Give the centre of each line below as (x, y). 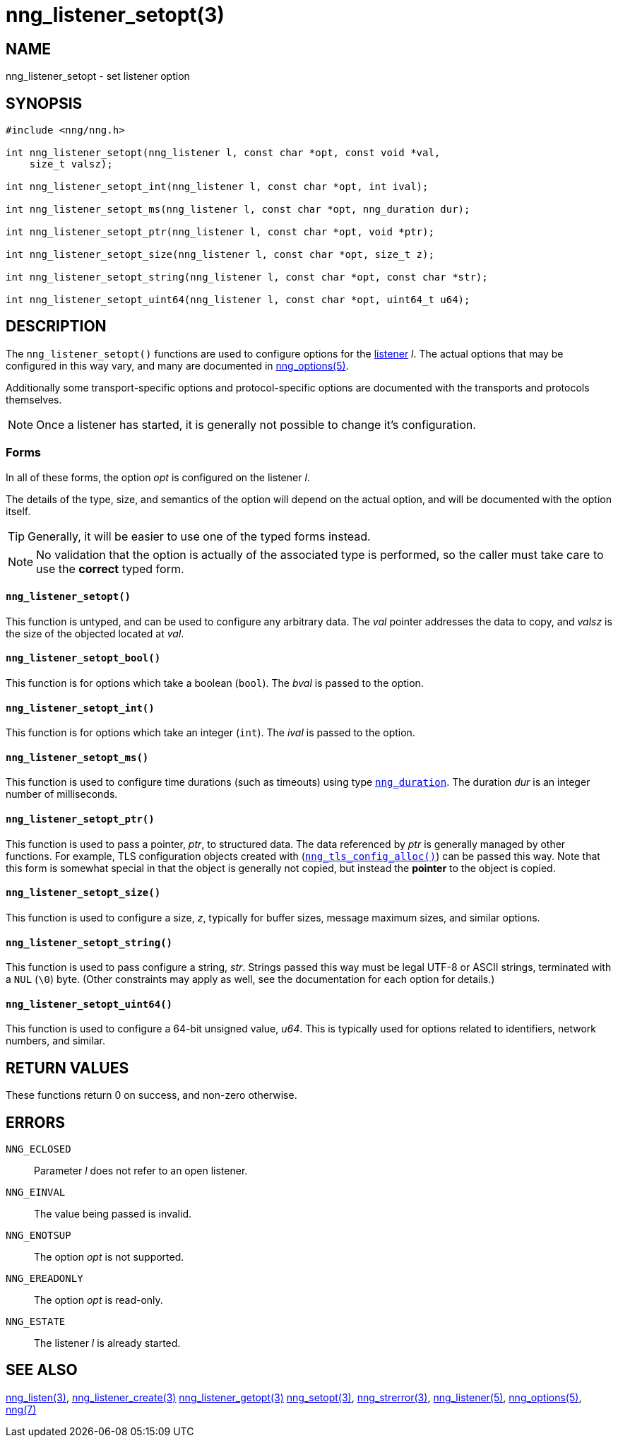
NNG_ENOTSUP (38, 1236)
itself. (18, 511)
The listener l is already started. (107, 1343)
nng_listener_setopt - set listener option (98, 76)
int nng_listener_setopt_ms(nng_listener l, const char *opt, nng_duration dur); (238, 210)
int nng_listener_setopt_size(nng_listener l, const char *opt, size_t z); (220, 255)
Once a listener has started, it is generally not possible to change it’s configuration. (256, 424)
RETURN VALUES (67, 1068)
